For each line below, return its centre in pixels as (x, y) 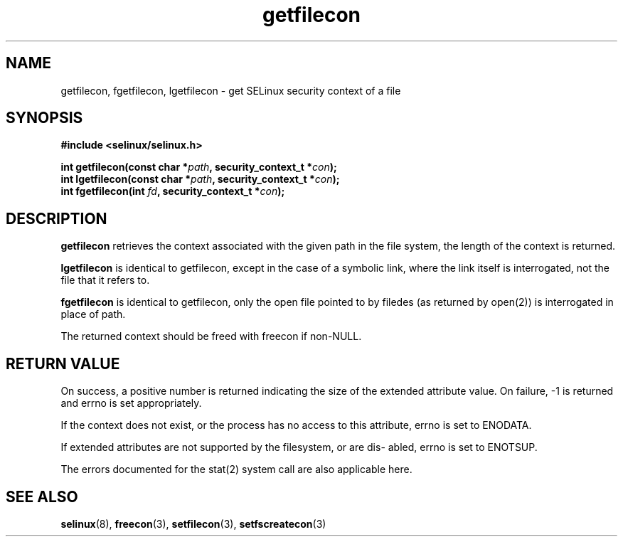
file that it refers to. (105, 280)
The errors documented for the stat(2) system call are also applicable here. (236, 469)
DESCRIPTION (57, 218)
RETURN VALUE (63, 363)
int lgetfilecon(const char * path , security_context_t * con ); (200, 179)
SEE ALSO (42, 496)
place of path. (93, 314)
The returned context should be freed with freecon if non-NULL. (211, 336)
